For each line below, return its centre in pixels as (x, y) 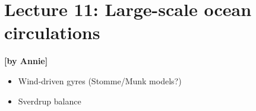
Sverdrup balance (50, 101)
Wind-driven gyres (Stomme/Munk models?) (100, 80)
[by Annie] (26, 61)
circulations (52, 32)
